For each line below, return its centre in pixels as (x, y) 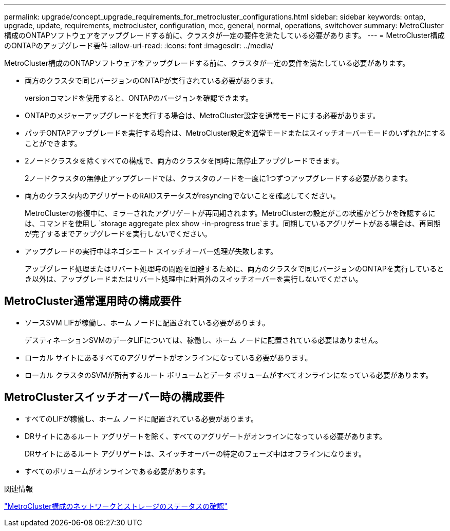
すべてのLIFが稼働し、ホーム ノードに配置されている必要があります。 (142, 418)
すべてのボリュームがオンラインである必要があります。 (117, 471)
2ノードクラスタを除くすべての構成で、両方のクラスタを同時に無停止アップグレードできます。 (184, 161)
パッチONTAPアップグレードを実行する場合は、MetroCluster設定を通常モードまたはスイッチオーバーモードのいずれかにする (235, 133)
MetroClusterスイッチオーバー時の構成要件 (115, 397)
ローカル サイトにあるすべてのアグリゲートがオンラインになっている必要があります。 (168, 357)
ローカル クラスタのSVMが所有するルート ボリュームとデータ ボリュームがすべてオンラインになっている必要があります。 (229, 375)
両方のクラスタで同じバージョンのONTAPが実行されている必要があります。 (152, 80)
